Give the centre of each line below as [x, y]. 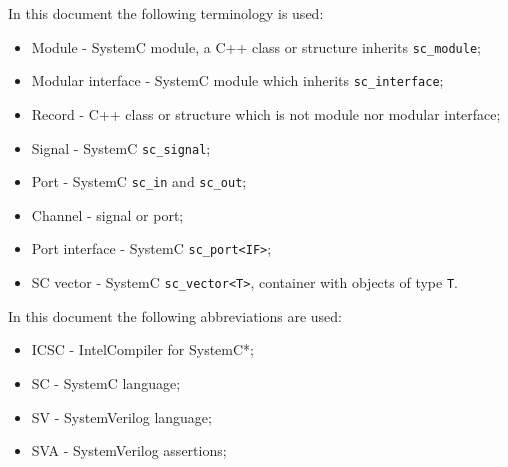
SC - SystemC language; [106, 382]
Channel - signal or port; [107, 214]
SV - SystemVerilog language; [121, 416]
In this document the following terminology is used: [166, 13]
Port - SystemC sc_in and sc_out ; [139, 181]
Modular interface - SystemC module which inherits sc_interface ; [237, 80]
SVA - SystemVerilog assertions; [129, 450]
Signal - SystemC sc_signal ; [121, 147]
